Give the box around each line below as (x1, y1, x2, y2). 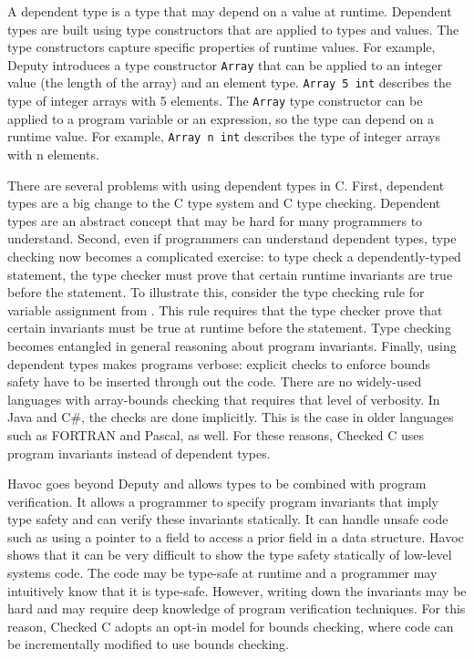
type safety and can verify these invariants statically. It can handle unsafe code (7, 510, 448, 529)
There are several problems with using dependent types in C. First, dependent (7, 175, 445, 194)
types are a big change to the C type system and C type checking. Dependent (7, 193, 441, 212)
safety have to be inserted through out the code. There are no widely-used (7, 372, 422, 391)
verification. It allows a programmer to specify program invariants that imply (7, 491, 439, 510)
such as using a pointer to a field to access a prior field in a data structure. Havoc (7, 527, 464, 546)
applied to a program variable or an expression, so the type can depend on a (7, 108, 434, 128)
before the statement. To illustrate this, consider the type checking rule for (7, 283, 425, 302)
